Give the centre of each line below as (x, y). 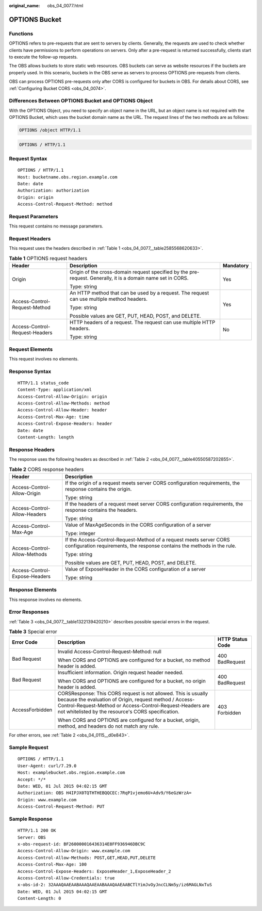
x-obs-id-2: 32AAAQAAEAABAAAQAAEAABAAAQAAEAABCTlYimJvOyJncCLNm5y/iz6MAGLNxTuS (115, 885)
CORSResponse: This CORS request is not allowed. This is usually (133, 693)
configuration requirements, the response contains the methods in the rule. (150, 546)
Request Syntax (28, 159)
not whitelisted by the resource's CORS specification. (118, 712)
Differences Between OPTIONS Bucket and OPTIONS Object (81, 101)
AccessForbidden (32, 710)
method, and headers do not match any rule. (108, 726)
